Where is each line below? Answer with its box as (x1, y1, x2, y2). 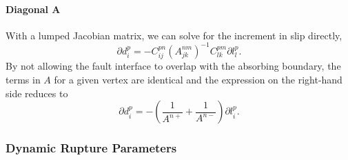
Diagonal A (6, 1, 61, 16)
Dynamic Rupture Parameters (6, 139, 177, 157)
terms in (6, 72, 41, 86)
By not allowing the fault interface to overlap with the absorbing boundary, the (6, 59, 341, 73)
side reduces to (6, 86, 68, 100)
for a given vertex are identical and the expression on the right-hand (54, 72, 342, 86)
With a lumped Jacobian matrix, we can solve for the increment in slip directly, (6, 28, 342, 42)
